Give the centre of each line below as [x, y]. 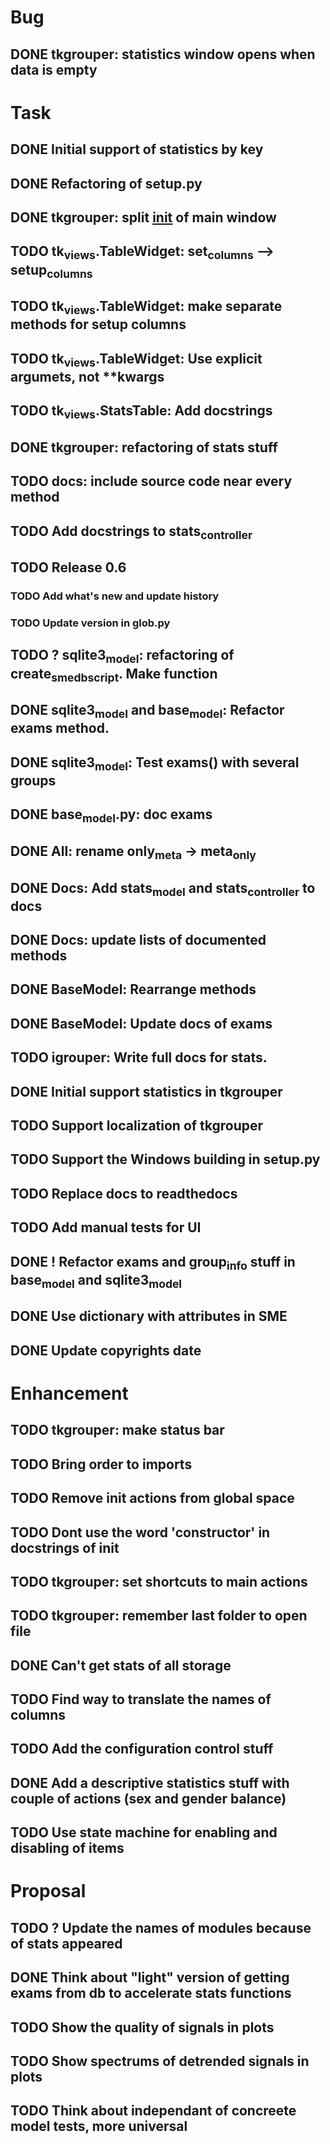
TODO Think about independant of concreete [153, 2111]
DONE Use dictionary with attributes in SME [149, 1316]
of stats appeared [66, 1943]
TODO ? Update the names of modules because [161, 1927]
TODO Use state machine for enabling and [144, 1832]
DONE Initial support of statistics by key [137, 149]
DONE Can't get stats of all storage [121, 1665]
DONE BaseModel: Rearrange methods [133, 989]
